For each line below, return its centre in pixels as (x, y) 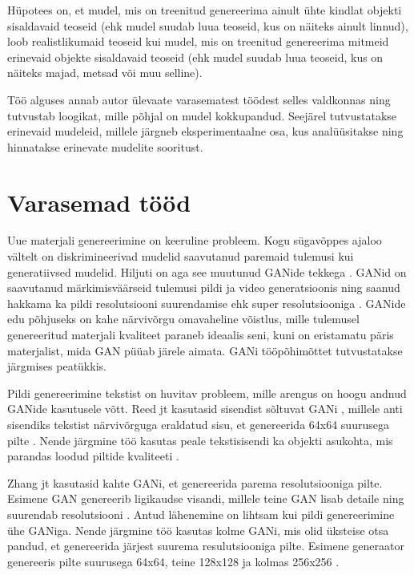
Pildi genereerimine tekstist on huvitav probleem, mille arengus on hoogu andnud (207, 393)
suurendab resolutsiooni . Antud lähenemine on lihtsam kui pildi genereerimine (201, 514)
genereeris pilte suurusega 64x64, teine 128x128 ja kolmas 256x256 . (173, 561)
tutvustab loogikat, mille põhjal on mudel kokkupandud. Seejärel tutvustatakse (202, 115)
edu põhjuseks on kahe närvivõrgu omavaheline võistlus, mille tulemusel (183, 319)
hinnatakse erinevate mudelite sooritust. (105, 146)
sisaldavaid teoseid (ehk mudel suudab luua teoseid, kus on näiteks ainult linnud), (208, 25)
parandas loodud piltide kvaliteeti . (93, 456)
